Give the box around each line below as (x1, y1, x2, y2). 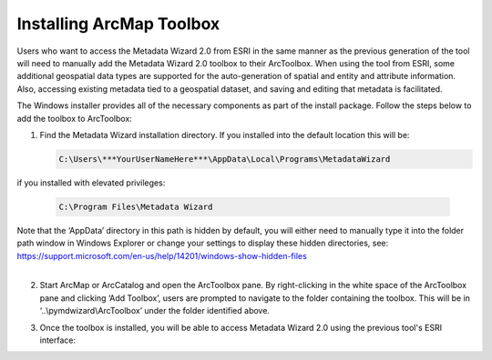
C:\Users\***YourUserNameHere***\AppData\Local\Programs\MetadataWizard (58, 154, 391, 164)
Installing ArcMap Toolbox (16, 14, 220, 34)
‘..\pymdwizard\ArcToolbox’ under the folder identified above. (39, 305, 271, 316)
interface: (39, 335, 77, 345)
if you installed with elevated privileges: (16, 177, 166, 188)
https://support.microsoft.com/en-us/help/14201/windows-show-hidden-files (16, 250, 307, 261)
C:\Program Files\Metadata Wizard (58, 201, 213, 212)
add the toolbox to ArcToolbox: (16, 113, 132, 124)
